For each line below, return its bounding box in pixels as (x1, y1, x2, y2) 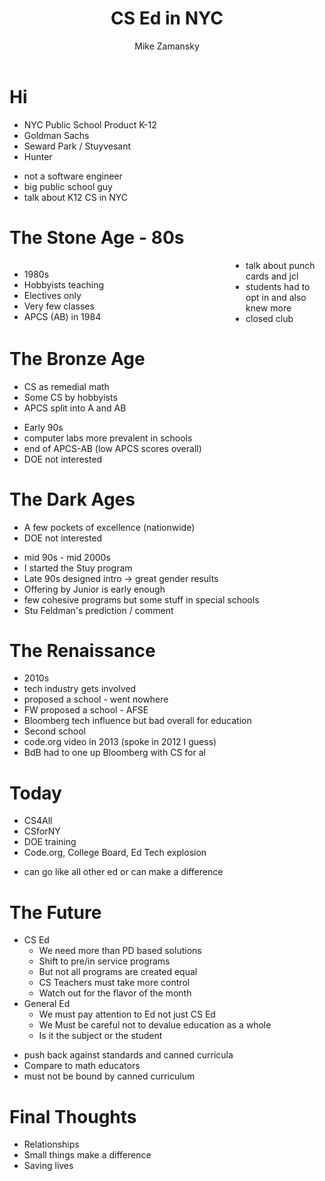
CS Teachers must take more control (38, 977, 191, 989)
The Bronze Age (9, 347, 146, 370)
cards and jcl (245, 270, 299, 282)
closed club (245, 312, 294, 324)
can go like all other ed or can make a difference (23, 866, 224, 878)
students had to (245, 280, 311, 292)
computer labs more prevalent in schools (23, 432, 193, 444)
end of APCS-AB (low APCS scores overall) (23, 442, 202, 454)
